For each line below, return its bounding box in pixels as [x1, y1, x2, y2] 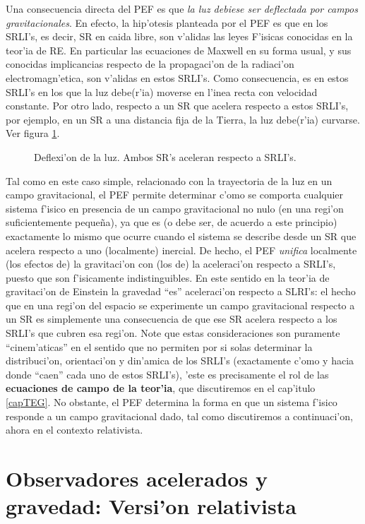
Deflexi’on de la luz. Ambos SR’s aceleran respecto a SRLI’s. [34, 149, 297, 164]
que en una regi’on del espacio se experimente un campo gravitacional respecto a [6, 297, 355, 312]
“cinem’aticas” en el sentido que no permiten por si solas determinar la [6, 339, 313, 354]
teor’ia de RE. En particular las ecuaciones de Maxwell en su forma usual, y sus [6, 42, 352, 57]
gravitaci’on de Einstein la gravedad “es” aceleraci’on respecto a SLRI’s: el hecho [6, 284, 356, 299]
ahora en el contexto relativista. [6, 422, 143, 437]
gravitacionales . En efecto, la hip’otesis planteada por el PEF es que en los [6, 15, 328, 30]
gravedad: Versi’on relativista [6, 492, 297, 520]
